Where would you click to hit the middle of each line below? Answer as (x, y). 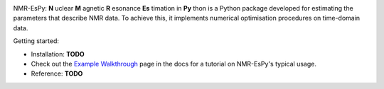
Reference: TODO (57, 73)
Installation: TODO (58, 54)
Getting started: (36, 41)
